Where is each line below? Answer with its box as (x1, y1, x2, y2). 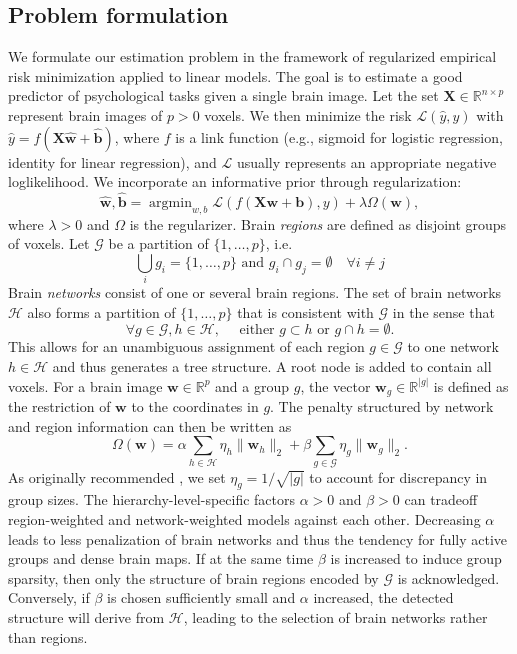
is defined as (433, 375, 509, 396)
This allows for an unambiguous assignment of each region (8, 336, 365, 357)
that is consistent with (237, 301, 374, 322)
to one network (407, 336, 499, 357)
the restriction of (8, 396, 111, 417)
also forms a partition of (27, 301, 176, 322)
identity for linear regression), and (8, 151, 217, 172)
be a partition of (108, 233, 209, 254)
